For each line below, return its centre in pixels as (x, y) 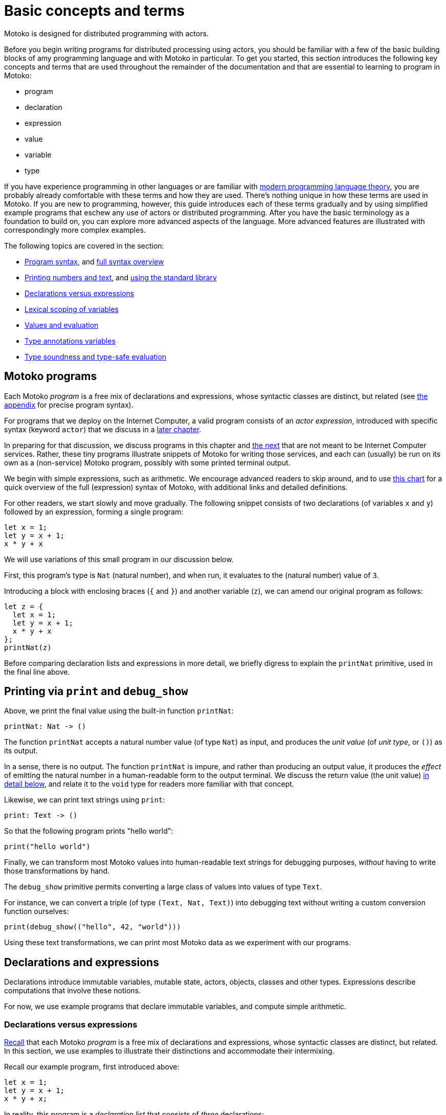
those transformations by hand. (57, 871)
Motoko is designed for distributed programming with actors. (106, 33)
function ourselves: (37, 911)
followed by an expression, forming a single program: (94, 511)
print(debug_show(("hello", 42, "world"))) (93, 927)
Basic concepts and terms (94, 11)
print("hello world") (47, 847)
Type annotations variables (70, 341)
